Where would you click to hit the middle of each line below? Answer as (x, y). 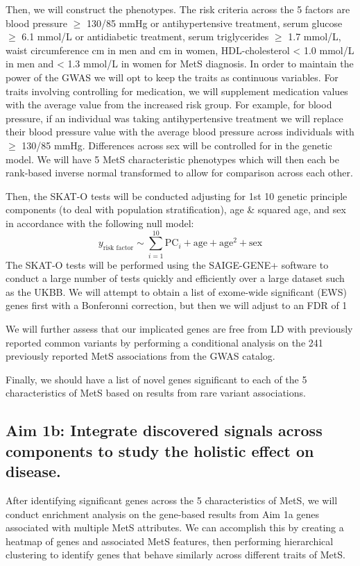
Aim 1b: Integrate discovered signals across (164, 430)
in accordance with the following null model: (100, 223)
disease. (33, 471)
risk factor (118, 248)
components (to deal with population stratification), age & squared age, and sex (176, 209)
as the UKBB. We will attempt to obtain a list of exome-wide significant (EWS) (176, 291)
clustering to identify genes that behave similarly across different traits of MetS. (175, 555)
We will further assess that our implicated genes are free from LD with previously (179, 328)
